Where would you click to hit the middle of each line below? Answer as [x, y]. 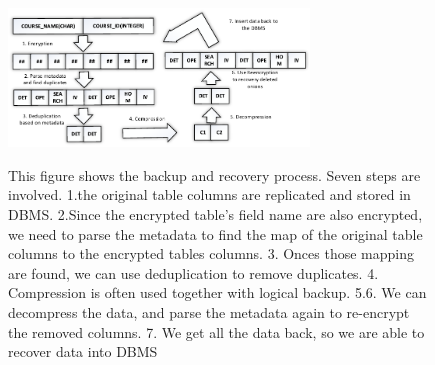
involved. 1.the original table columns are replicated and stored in [209, 194]
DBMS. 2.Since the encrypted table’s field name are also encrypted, [215, 214]
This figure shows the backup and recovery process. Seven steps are [214, 174]
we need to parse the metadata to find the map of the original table [215, 233]
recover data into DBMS [83, 351]
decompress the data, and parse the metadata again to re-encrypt [209, 312]
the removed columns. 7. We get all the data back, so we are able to [216, 331]
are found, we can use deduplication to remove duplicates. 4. [193, 272]
